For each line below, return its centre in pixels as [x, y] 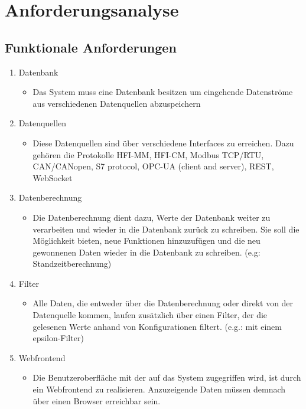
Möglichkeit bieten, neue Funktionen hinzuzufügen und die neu [147, 241]
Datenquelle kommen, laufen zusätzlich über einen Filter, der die [150, 315]
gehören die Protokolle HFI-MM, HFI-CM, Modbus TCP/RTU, [148, 154]
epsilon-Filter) [58, 338]
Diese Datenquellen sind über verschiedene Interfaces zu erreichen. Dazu [163, 143]
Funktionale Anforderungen [91, 47]
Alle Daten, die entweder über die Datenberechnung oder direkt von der [163, 303]
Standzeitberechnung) [72, 264]
